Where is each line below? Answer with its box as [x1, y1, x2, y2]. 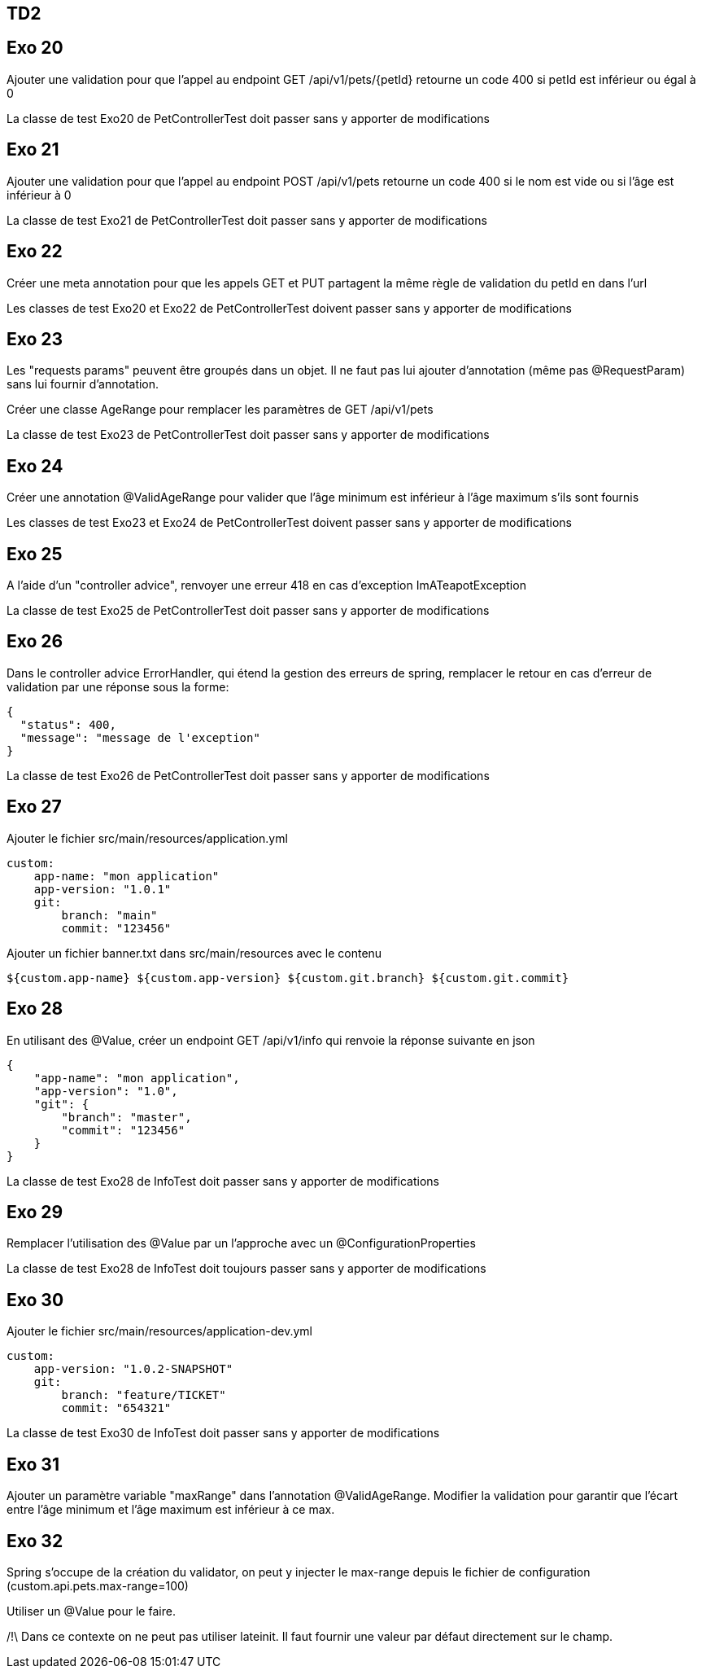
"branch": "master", [61, 1110, 192, 1124]
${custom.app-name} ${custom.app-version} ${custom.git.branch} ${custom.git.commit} [7, 971, 569, 984]
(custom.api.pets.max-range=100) [7, 1578, 189, 1593]
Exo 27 [7, 796, 62, 818]
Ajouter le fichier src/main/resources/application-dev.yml [7, 1324, 312, 1339]
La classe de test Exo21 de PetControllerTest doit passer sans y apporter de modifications [7, 213, 487, 227]
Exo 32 [7, 1530, 63, 1551]
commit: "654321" [61, 1401, 172, 1415]
